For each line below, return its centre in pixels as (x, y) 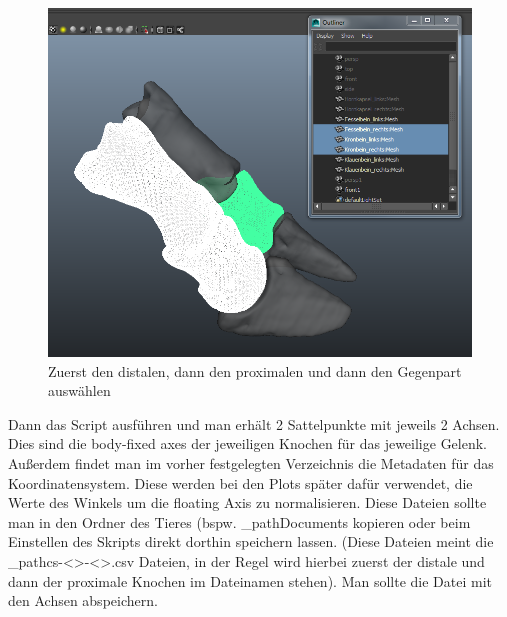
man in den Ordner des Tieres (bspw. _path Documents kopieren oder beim (239, 521)
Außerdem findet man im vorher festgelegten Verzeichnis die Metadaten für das (251, 462)
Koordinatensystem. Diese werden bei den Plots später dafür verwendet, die (240, 482)
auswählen (79, 390)
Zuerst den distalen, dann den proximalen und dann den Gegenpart (255, 370)
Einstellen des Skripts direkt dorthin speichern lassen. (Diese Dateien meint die (251, 541)
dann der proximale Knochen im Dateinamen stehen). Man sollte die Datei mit (250, 580)
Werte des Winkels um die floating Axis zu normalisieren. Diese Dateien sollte (247, 502)
